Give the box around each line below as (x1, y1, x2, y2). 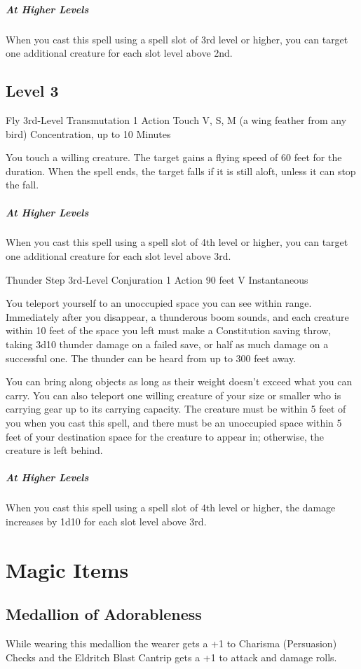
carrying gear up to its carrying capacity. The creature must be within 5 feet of (6, 401, 346, 416)
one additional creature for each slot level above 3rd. (6, 249, 231, 263)
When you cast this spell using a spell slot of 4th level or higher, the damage (6, 500, 336, 515)
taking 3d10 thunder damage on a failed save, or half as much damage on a (6, 337, 329, 352)
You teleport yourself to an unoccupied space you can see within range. (6, 296, 312, 310)
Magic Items (6, 555, 129, 584)
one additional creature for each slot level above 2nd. (6, 46, 233, 60)
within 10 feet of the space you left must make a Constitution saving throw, (6, 323, 332, 338)
